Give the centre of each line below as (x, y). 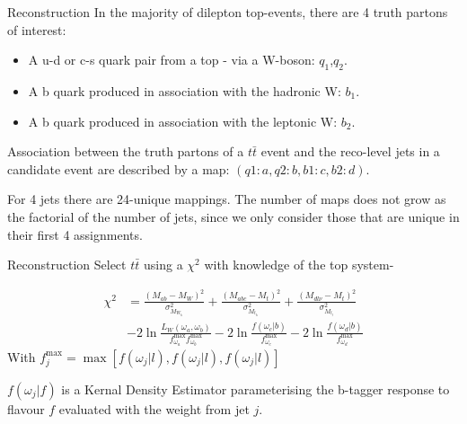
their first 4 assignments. (75, 234)
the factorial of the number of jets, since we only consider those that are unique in (233, 216)
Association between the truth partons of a (126, 151)
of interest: (37, 29)
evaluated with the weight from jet (154, 408)
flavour (26, 408)
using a (163, 265)
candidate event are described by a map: (119, 168)
